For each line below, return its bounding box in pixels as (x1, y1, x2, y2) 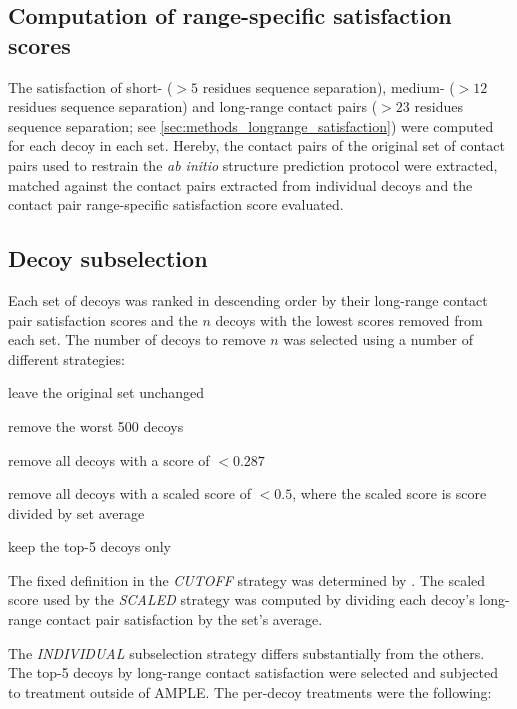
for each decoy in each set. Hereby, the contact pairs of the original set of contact (8, 135, 505, 156)
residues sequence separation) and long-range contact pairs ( (8, 96, 378, 117)
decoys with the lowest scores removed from (215, 309, 483, 330)
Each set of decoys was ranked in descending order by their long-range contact (8, 289, 488, 310)
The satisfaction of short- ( (8, 76, 173, 97)
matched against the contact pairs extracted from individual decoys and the (8, 174, 473, 195)
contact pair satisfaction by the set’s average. (46, 609, 323, 630)
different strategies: (8, 348, 125, 369)
